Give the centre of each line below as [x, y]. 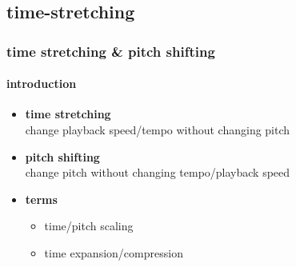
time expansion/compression [114, 252]
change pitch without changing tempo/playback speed [158, 172]
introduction [42, 84]
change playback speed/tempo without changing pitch [158, 130]
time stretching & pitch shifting [111, 51]
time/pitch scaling [89, 226]
